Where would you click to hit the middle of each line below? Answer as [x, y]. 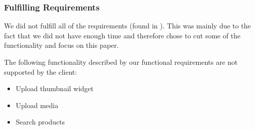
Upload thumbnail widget [55, 88]
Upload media [37, 105]
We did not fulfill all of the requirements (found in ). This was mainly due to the [127, 26]
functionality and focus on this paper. [62, 45]
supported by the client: [41, 71]
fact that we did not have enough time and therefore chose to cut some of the [122, 35]
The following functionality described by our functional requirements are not [121, 62]
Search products [40, 122]
